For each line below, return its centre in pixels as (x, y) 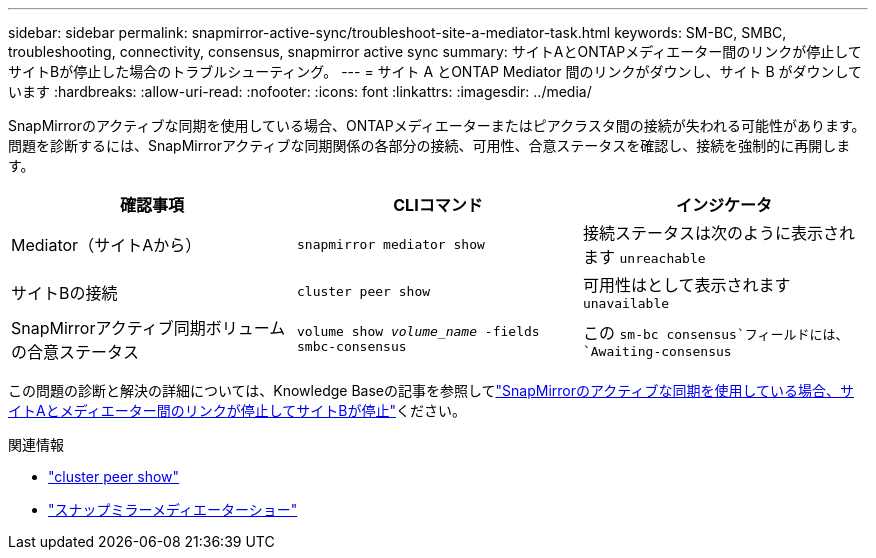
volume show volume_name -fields (418, 331)
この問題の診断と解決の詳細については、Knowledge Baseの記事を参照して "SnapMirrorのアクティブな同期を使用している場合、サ (431, 390)
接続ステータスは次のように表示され (718, 233)
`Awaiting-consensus (657, 351)
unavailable (626, 303)
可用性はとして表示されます (686, 285)
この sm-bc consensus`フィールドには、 (715, 332)
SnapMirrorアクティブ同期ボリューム (148, 328)
